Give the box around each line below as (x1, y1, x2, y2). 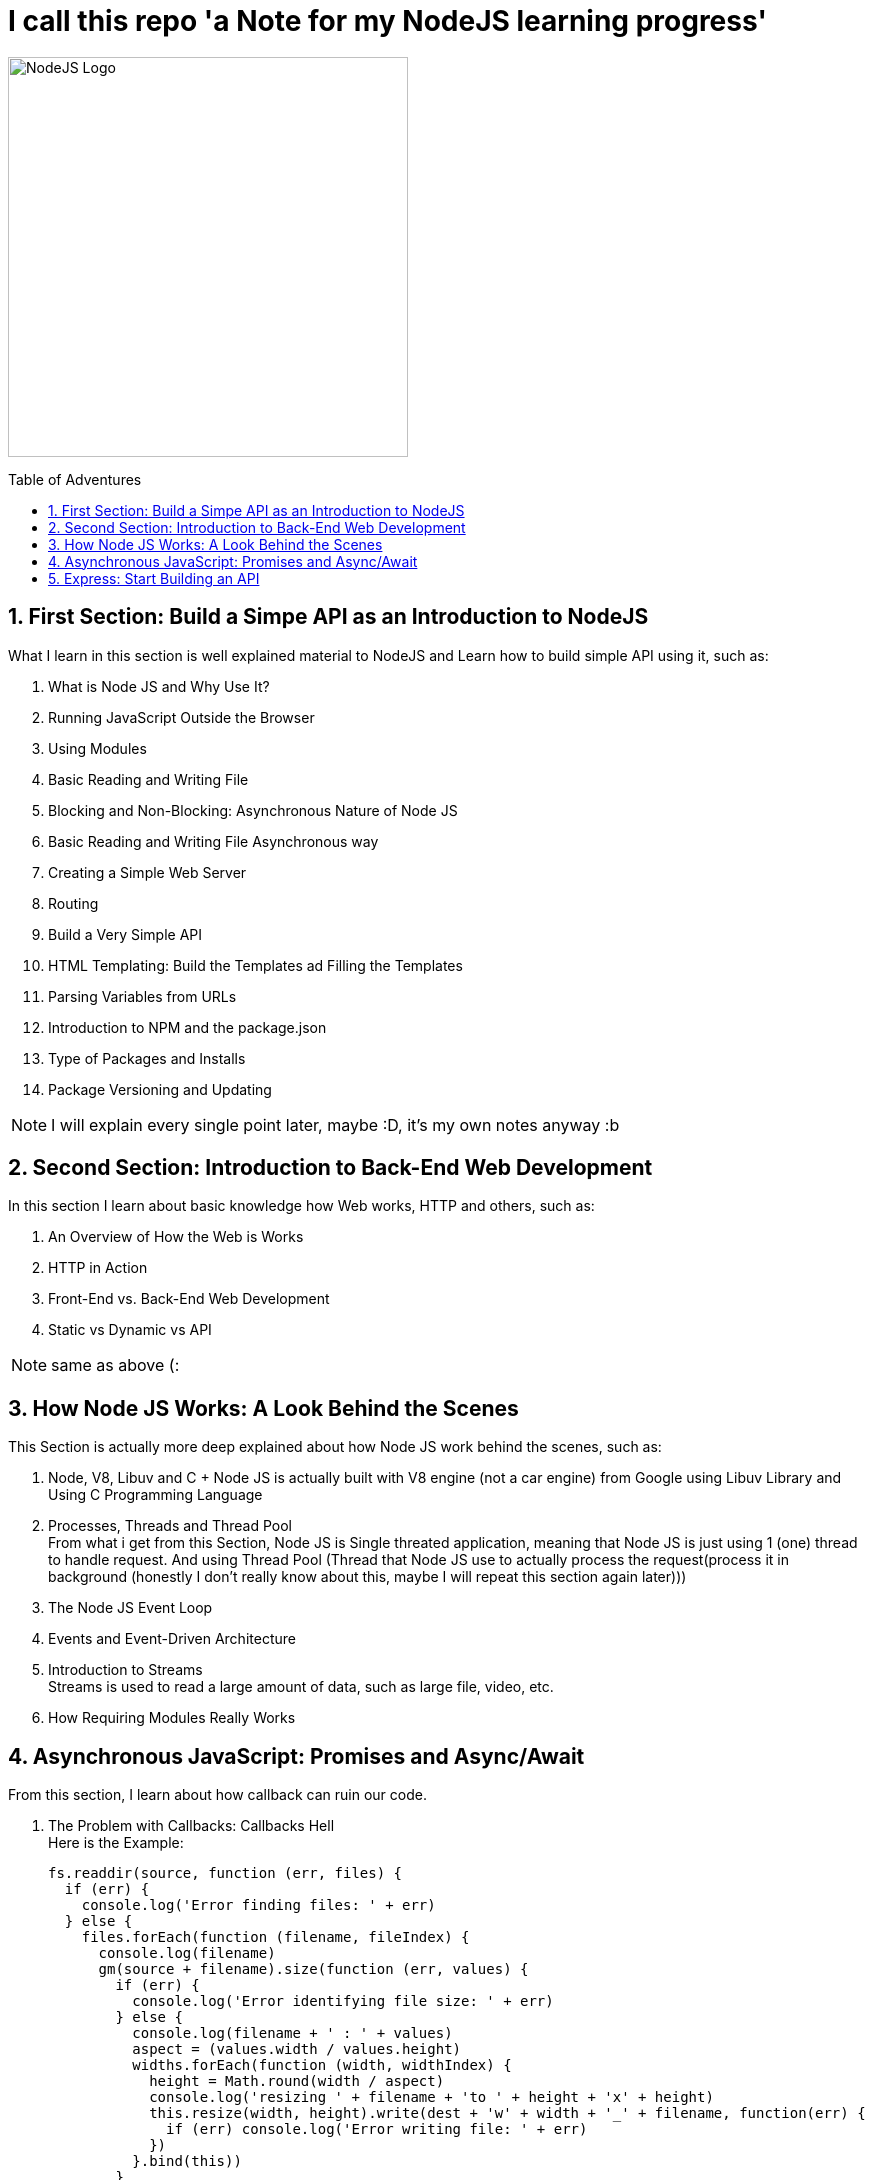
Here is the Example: (48, 1834, 184, 1852)
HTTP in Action (48, 1259, 148, 1277)
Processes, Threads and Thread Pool (48, 1517, 292, 1535)
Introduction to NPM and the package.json (48, 1018, 327, 1036)
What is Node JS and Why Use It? (48, 677, 270, 695)
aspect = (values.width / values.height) (132, 2041, 462, 2058)
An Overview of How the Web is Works (48, 1228, 304, 1246)
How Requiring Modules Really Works (48, 1709, 296, 1727)
